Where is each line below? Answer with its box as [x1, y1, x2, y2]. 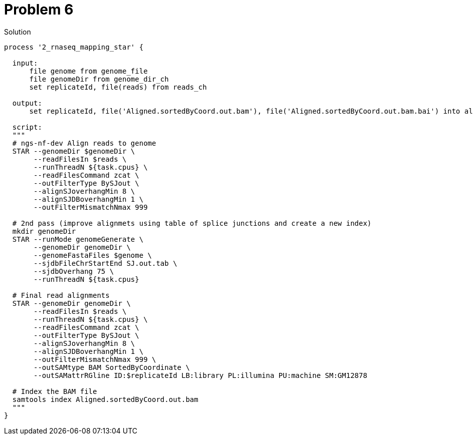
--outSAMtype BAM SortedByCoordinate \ [34, 363, 190, 371]
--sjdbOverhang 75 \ [34, 267, 114, 275]
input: [12, 59, 38, 67]
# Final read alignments [12, 291, 110, 299]
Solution [4, 27, 31, 36]
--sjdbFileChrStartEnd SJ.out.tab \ [34, 259, 177, 267]
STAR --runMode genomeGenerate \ [12, 235, 144, 243]
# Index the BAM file [12, 387, 97, 395]
